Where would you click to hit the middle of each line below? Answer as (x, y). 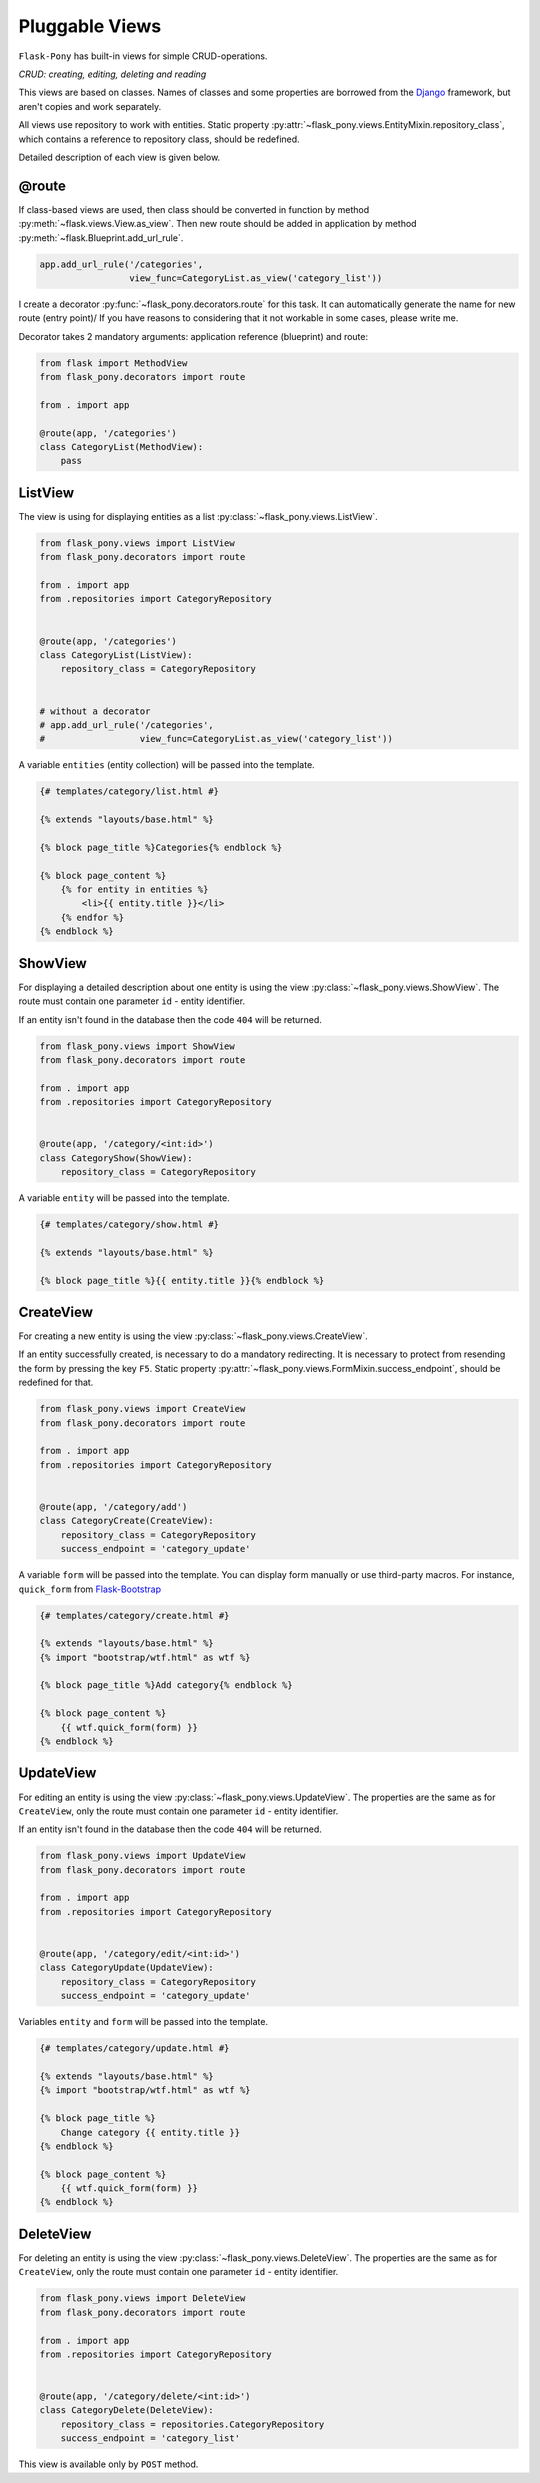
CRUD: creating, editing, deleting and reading (112, 74)
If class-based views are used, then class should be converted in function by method (194, 209)
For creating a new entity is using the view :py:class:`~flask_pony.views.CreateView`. (193, 1336)
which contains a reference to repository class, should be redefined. (159, 139)
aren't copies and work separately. (90, 106)
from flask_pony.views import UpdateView (142, 1856)
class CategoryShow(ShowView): (116, 1158)
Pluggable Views (90, 26)
